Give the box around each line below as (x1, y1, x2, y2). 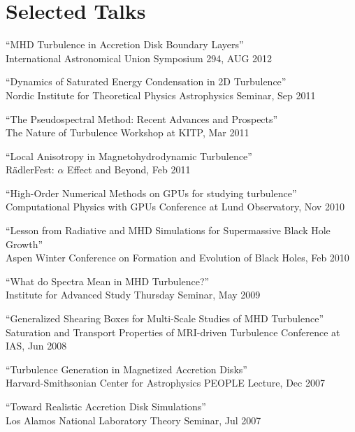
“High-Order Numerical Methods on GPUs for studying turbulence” (6, 185, 297, 200)
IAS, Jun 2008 (6, 338, 67, 353)
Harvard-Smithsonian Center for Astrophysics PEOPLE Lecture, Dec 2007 (6, 375, 325, 390)
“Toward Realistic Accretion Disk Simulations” (6, 399, 206, 413)
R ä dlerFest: (6, 162, 55, 177)
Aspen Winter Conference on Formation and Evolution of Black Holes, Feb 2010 (6, 250, 349, 265)
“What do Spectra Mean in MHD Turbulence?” (6, 273, 210, 288)
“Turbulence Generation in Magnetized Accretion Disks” (6, 361, 247, 376)
